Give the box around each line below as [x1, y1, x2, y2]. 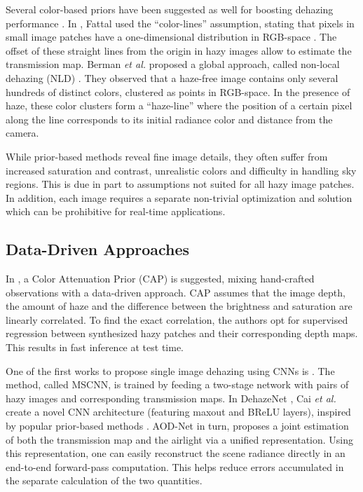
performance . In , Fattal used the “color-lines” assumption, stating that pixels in [6, 15, 355, 30]
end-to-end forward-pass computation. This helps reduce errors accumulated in [6, 459, 344, 474]
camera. [6, 125, 39, 140]
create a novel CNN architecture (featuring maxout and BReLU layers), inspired [6, 404, 351, 419]
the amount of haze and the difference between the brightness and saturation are [6, 299, 352, 313]
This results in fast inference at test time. [6, 340, 184, 355]
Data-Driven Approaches [6, 238, 190, 260]
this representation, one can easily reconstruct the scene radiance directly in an [6, 446, 345, 460]
